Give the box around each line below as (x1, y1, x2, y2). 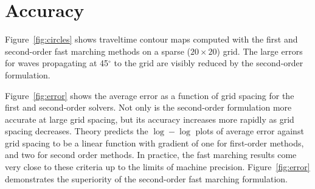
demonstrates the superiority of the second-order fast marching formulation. (5, 172, 288, 185)
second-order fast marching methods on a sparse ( (5, 44, 191, 57)
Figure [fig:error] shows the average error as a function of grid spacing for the (5, 89, 294, 101)
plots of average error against (195, 125, 304, 137)
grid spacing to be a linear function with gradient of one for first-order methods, (5, 136, 304, 149)
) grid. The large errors (216, 44, 303, 57)
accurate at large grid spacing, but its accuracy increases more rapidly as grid (5, 112, 294, 125)
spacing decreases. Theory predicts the (5, 125, 148, 137)
